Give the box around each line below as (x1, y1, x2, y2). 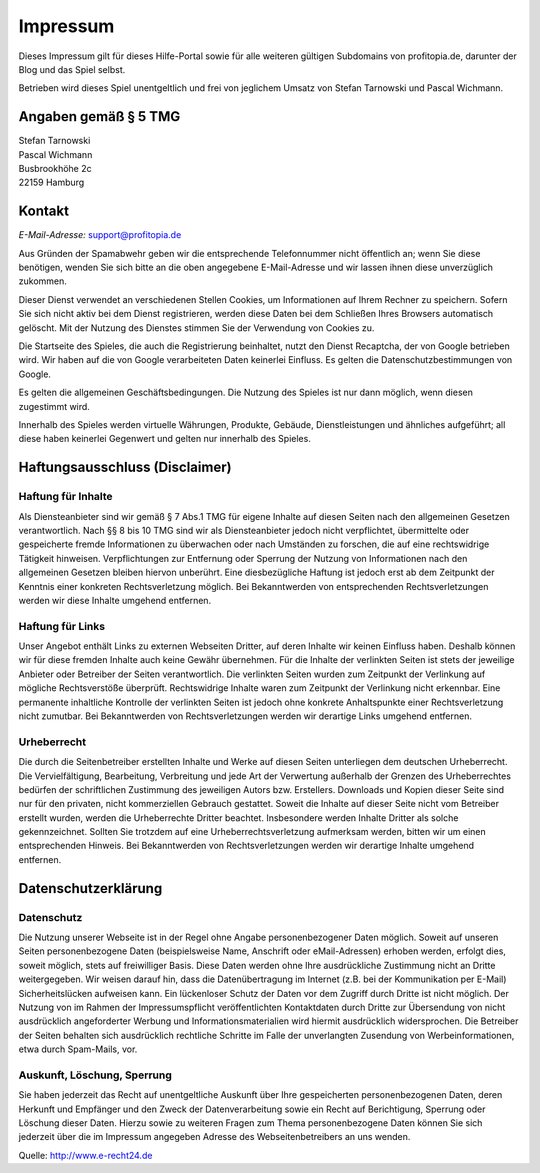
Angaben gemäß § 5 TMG (18, 108, 181, 125)
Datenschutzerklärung (18, 880, 163, 897)
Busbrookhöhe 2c (18, 163, 92, 175)
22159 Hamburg (18, 176, 85, 189)
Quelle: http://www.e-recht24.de (18, 1149, 153, 1161)
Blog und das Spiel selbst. (18, 63, 126, 75)
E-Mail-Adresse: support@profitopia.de (18, 229, 182, 241)
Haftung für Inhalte (18, 490, 114, 504)
